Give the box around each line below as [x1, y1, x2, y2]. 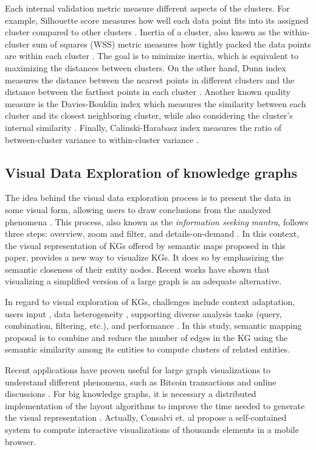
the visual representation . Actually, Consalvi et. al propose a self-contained [5, 411, 287, 424]
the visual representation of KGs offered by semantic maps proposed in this [5, 239, 286, 251]
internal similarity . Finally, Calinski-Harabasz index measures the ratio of [5, 121, 282, 133]
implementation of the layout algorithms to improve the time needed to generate [5, 399, 305, 412]
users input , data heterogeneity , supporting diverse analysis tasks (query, [5, 307, 282, 320]
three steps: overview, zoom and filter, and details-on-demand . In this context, [5, 227, 300, 240]
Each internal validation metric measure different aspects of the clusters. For [5, 2, 290, 14]
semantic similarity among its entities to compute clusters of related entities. [5, 343, 290, 356]
